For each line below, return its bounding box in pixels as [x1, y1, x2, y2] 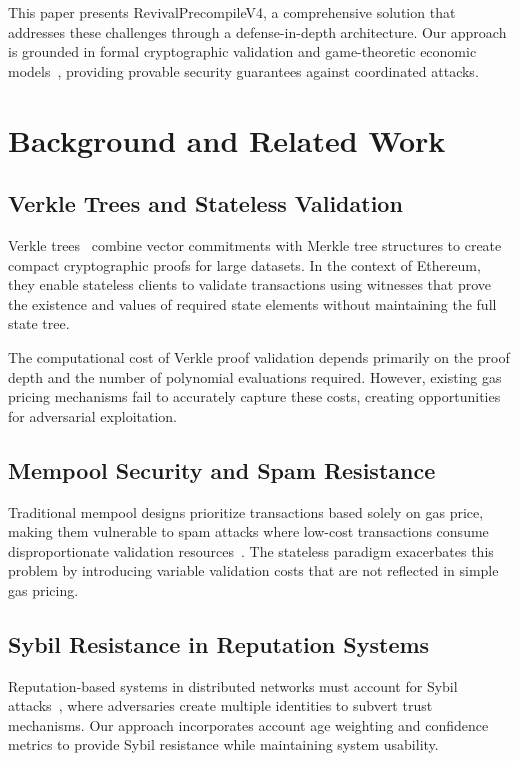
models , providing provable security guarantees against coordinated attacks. [8, 60, 479, 81]
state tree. [8, 313, 70, 334]
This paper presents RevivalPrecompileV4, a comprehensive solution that [8, 2, 456, 22]
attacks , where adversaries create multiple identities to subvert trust [8, 695, 433, 716]
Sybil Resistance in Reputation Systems [8, 628, 430, 659]
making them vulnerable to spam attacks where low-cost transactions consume [8, 521, 489, 542]
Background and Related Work [8, 119, 446, 160]
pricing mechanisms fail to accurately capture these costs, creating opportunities [8, 386, 501, 407]
